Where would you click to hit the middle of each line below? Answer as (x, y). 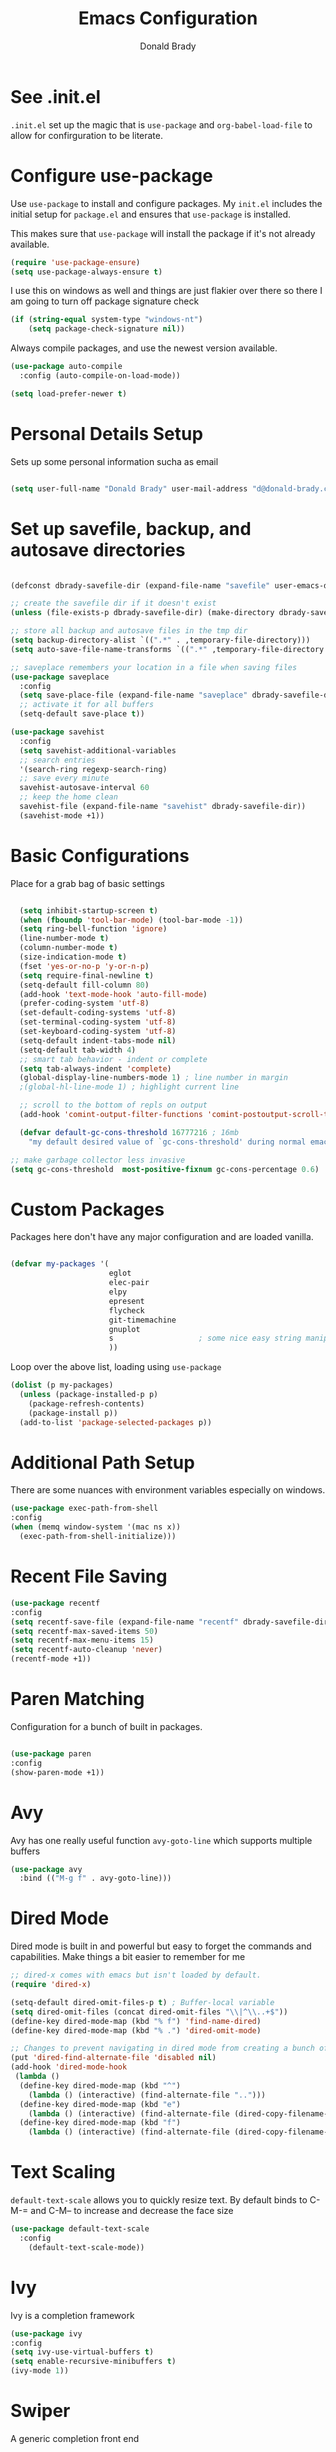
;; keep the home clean (68, 797)
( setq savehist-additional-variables (98, 750)
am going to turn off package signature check (105, 301)
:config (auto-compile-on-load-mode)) (100, 376)
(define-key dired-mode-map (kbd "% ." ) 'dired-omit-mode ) (136, 2030)
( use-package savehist (57, 732)
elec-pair (129, 1283)
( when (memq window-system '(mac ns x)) (96, 1527)
